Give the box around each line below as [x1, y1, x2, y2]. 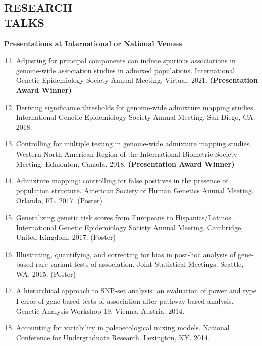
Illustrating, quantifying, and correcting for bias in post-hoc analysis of [16, 249, 236, 259]
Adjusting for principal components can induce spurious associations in [16, 55, 236, 66]
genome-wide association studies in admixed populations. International [16, 65, 235, 75]
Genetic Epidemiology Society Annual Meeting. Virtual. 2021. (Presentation [16, 75, 258, 85]
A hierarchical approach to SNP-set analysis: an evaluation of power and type [16, 285, 257, 296]
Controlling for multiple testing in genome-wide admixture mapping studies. [16, 138, 252, 149]
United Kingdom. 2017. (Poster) [16, 232, 116, 242]
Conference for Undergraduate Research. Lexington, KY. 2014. [16, 332, 210, 342]
